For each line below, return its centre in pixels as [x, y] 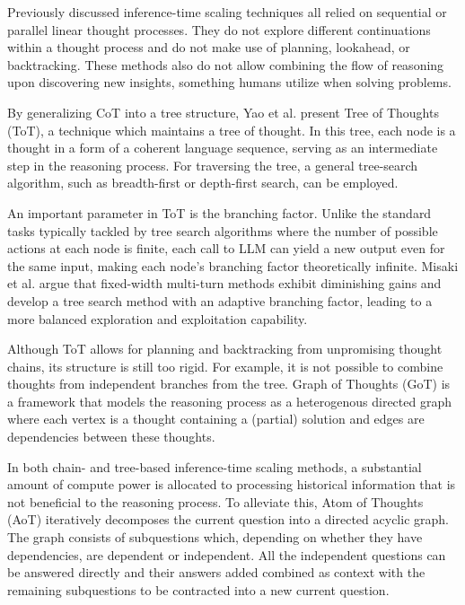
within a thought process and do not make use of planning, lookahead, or [209, 47]
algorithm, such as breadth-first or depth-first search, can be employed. [203, 183]
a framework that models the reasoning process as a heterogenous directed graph [229, 401]
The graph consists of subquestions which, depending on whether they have [215, 537]
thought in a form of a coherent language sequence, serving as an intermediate [223, 148]
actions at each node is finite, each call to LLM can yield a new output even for [226, 248]
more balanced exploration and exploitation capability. [158, 318]
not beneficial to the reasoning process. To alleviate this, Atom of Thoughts [215, 501]
